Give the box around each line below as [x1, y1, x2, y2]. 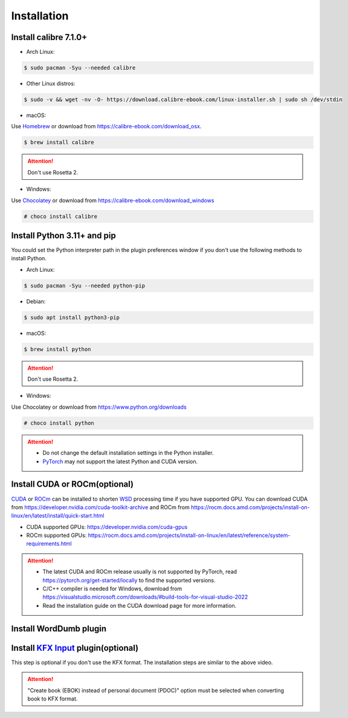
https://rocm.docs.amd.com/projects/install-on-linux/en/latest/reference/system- [88, 532, 291, 539]
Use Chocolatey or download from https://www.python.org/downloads [11, 403, 187, 410]
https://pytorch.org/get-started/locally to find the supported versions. [42, 576, 216, 584]
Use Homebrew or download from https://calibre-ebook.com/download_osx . [11, 123, 202, 130]
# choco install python [24, 420, 95, 426]
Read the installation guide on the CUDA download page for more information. [42, 602, 237, 609]
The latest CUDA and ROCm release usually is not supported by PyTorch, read [42, 568, 237, 575]
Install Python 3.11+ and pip [11, 230, 116, 240]
